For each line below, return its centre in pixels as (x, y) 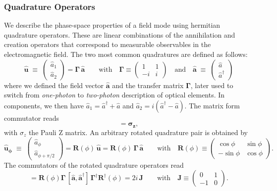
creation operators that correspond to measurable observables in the (108, 44)
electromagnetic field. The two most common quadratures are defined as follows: (126, 54)
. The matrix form (212, 105)
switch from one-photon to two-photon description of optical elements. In (114, 95)
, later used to (212, 85)
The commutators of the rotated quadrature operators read (94, 165)
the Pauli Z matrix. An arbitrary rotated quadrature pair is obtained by (138, 132)
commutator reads (31, 118)
